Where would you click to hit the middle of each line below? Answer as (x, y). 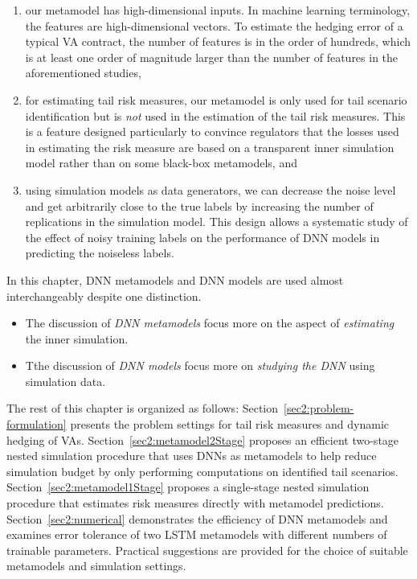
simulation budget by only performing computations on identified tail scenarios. (202, 471)
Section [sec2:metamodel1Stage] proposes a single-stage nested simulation (188, 487)
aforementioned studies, (83, 73)
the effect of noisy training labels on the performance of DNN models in (202, 237)
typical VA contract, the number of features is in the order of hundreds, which (218, 41)
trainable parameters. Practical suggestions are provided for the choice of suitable (207, 550)
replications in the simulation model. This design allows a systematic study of (217, 222)
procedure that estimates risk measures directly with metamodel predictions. (195, 503)
